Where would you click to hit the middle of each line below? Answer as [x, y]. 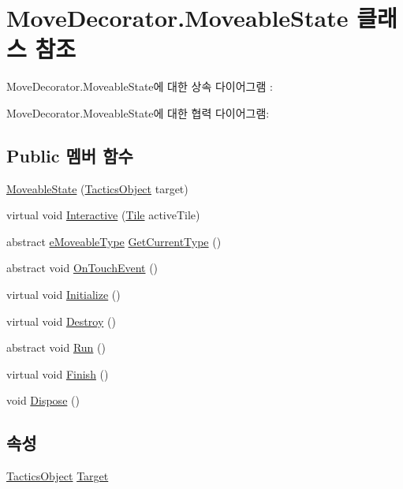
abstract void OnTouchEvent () [82, 268]
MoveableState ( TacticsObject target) [97, 188]
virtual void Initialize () [63, 295]
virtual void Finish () [58, 373]
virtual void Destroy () [61, 321]
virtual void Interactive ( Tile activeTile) [103, 215]
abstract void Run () [56, 347]
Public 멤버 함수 [70, 155]
